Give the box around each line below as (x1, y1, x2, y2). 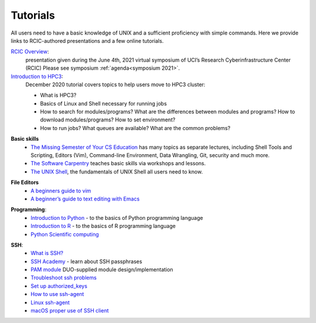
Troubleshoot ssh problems (30, 274, 97, 281)
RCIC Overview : (11, 48, 49, 55)
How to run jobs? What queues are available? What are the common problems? (40, 124, 231, 131)
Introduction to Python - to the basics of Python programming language (30, 214, 203, 221)
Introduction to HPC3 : (11, 73, 64, 80)
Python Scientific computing (30, 230, 99, 237)
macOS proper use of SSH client (30, 307, 109, 314)
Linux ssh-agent (30, 299, 70, 306)
